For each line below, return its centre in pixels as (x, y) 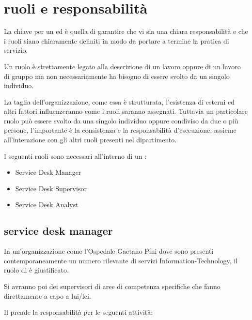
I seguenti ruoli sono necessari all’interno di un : (75, 156)
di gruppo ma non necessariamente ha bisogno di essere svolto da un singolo (117, 76)
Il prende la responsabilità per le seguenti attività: (79, 312)
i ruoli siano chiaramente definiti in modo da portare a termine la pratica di (117, 40)
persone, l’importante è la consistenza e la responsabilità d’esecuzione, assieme (120, 130)
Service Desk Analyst (47, 205)
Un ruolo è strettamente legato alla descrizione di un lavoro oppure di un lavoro (122, 66)
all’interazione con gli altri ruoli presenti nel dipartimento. (90, 140)
